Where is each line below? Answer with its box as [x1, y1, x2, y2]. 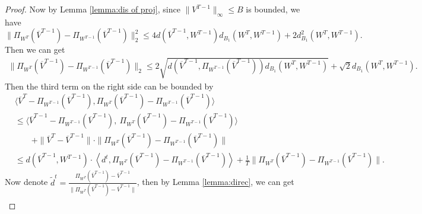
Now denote [5, 175, 48, 188]
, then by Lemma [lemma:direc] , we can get [137, 175, 294, 188]
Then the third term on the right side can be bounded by [5, 79, 214, 92]
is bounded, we [246, 3, 300, 15]
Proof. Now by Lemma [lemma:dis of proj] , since [5, 3, 180, 15]
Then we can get [5, 43, 65, 56]
